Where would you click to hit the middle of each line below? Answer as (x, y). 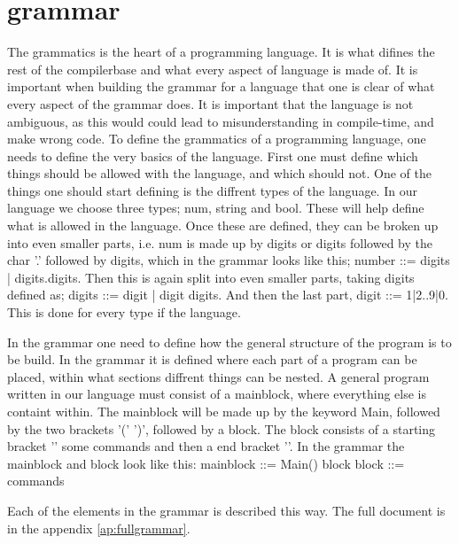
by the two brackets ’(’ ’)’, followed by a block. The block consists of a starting (222, 428)
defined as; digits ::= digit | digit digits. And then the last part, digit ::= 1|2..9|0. (228, 295)
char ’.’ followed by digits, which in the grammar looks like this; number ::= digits (229, 260)
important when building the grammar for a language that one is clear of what (221, 86)
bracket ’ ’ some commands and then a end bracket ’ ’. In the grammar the (206, 446)
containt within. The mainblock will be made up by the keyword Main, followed (224, 411)
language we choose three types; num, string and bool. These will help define (216, 208)
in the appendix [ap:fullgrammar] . (99, 528)
